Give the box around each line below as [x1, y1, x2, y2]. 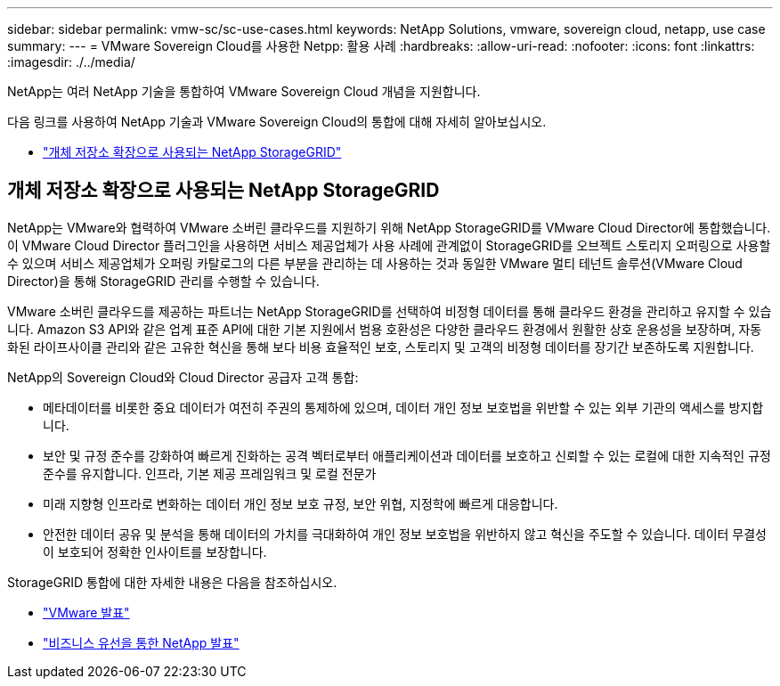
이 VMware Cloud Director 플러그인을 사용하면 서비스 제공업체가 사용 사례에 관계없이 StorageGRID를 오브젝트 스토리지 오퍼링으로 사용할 [7, 237, 771, 253]
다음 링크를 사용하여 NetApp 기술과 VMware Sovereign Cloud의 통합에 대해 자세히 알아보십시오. [7, 114, 547, 129]
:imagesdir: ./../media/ [7, 54, 135, 69]
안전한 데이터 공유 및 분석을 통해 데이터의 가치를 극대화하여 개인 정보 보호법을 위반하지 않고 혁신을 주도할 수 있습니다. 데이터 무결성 [43, 526, 768, 542]
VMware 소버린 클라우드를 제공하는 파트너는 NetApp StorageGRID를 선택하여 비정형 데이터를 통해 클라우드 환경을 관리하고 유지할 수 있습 [7, 303, 772, 319]
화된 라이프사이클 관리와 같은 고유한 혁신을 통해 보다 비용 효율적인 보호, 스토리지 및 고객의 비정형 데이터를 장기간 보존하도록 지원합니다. [7, 339, 754, 355]
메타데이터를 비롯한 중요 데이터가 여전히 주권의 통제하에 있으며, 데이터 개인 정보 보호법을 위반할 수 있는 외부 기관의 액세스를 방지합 [43, 399, 764, 415]
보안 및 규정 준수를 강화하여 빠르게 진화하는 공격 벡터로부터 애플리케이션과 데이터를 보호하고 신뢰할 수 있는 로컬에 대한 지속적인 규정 [43, 447, 771, 463]
